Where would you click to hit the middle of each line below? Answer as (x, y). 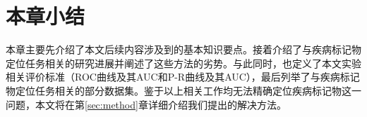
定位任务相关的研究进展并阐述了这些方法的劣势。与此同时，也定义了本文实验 (183, 63)
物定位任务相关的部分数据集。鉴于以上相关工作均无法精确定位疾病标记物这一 (183, 90)
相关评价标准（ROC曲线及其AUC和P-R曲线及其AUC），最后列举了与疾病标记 (183, 77)
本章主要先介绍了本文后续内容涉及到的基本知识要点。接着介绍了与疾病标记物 (183, 49)
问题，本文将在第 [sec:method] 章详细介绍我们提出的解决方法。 (146, 104)
